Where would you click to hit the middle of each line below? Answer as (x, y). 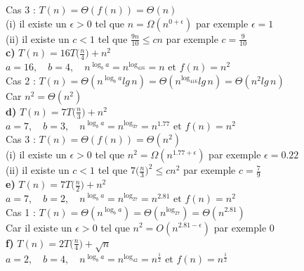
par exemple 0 (244, 227)
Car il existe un (39, 227)
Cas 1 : (21, 212)
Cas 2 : (21, 80)
